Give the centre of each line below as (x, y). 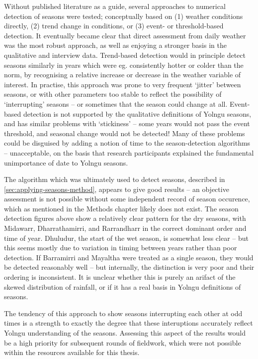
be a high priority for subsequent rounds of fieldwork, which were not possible (123, 342)
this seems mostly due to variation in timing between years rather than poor (121, 248)
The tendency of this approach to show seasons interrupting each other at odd (123, 313)
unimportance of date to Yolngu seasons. (66, 162)
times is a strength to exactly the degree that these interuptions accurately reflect (129, 323)
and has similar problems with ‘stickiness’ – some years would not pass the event (127, 123)
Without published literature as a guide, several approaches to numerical (115, 6)
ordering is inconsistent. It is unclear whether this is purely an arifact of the (120, 277)
